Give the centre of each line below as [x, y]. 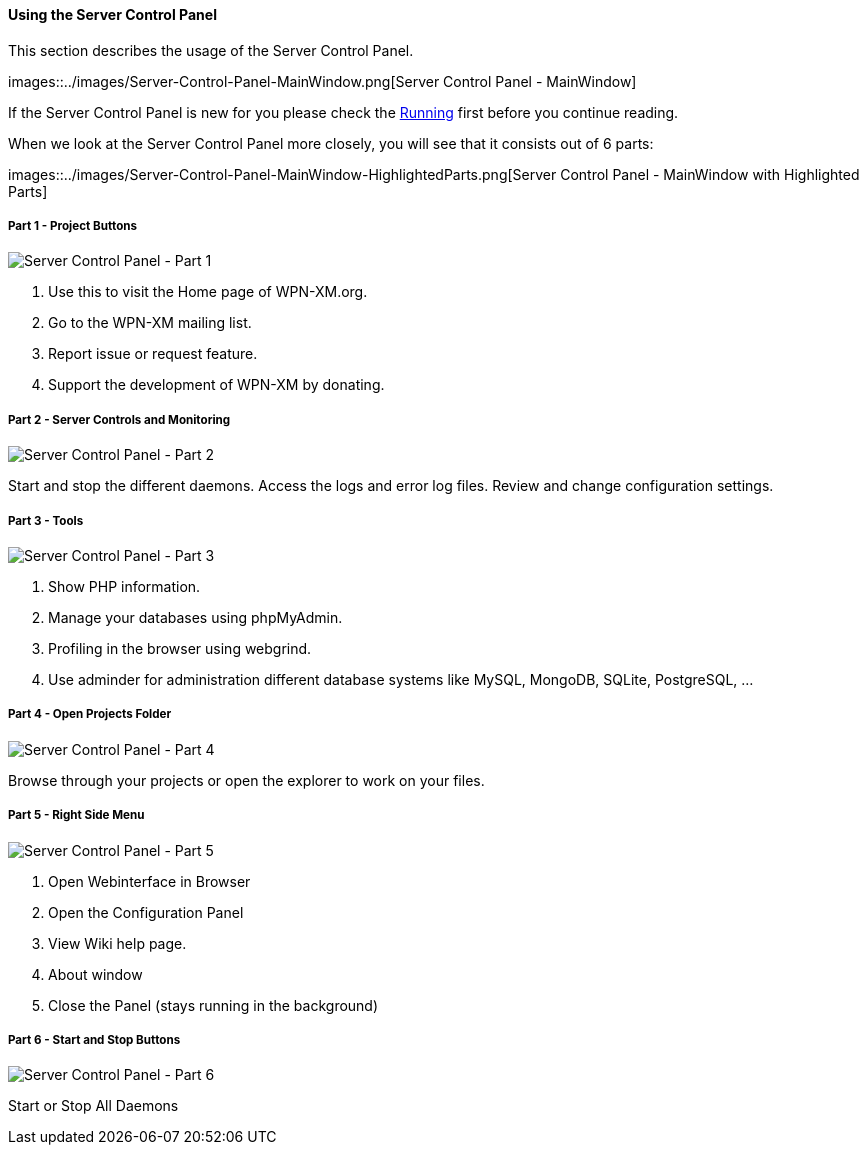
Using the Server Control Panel [112, 14]
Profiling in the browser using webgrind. [180, 648]
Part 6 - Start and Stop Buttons [94, 1039]
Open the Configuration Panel [146, 912]
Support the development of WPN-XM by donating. [216, 385]
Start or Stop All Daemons [93, 1106]
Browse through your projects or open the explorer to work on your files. [246, 780]
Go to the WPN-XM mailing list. [150, 323]
